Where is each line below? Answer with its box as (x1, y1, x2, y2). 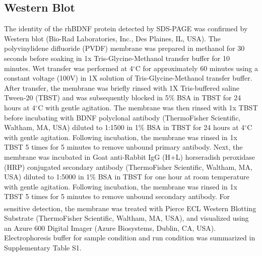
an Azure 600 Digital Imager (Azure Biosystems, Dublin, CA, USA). (4, 222, 216, 233)
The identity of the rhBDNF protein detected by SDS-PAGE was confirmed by (4, 23, 248, 34)
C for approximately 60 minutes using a (135, 62, 258, 73)
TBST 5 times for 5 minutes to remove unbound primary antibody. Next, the (4, 142, 243, 152)
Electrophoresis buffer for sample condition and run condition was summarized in (4, 232, 255, 243)
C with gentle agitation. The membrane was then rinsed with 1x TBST (38, 102, 258, 112)
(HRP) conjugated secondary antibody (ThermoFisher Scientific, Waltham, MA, (4, 161, 252, 172)
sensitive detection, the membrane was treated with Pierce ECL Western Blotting (4, 203, 256, 213)
